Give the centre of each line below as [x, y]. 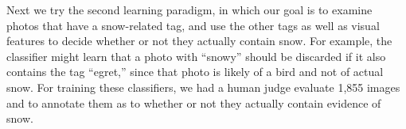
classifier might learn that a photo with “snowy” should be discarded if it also [196, 56]
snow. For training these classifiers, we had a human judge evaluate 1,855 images [203, 87]
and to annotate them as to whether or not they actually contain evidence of [194, 102]
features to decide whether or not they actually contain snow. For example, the [199, 41]
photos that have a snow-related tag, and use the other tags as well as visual [193, 25]
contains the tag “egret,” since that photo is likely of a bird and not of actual [195, 72]
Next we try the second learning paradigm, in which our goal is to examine [189, 9]
